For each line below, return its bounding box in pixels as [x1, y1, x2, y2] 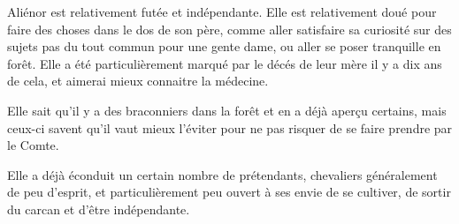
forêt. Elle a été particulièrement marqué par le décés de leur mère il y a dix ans [7, 54, 442, 72]
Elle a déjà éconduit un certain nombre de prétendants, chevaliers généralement [7, 165, 438, 183]
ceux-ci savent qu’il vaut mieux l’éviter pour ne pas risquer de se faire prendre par [7, 118, 453, 137]
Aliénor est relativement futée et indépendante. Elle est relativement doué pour [7, 3, 437, 20]
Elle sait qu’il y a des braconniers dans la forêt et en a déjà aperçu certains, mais [7, 101, 447, 119]
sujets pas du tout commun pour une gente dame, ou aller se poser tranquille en [7, 37, 441, 56]
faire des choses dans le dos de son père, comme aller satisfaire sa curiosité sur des [7, 19, 452, 38]
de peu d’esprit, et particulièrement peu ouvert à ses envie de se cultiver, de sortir [7, 183, 451, 201]
